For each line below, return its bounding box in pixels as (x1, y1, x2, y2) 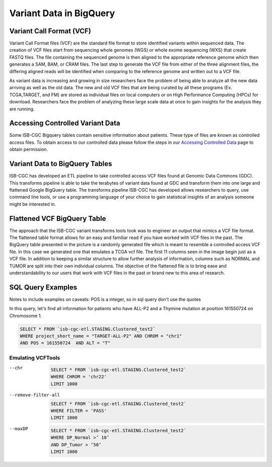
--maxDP (9, 426, 29, 432)
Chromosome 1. (9, 313, 42, 319)
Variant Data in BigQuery (9, 8, 115, 19)
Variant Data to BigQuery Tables (9, 159, 112, 168)
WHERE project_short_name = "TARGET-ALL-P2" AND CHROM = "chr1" (20, 333, 182, 339)
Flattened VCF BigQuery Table (9, 214, 106, 223)
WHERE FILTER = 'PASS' (50, 407, 107, 414)
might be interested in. (9, 201, 56, 207)
